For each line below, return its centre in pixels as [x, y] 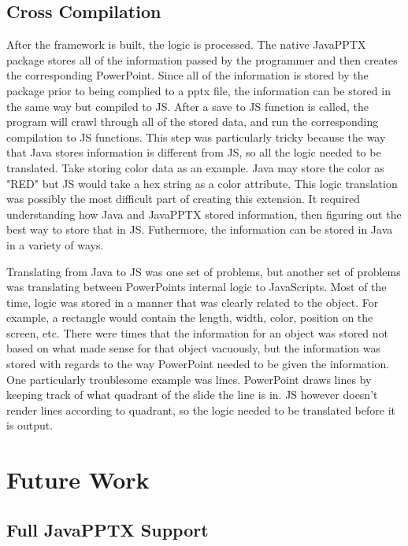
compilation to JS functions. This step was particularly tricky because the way [196, 136]
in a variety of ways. [55, 244]
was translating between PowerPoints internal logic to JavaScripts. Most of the [197, 287]
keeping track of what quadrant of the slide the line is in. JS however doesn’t [192, 395]
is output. [30, 425]
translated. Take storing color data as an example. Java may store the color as [195, 167]
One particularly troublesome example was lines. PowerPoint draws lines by [189, 379]
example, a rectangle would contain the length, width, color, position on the [190, 317]
